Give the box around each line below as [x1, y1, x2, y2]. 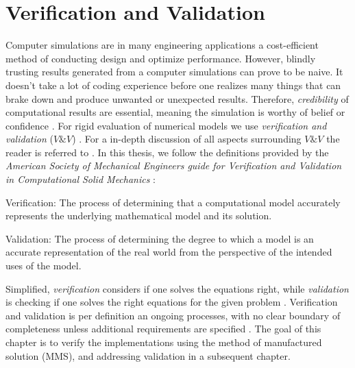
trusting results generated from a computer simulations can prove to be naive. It [5, 64, 343, 79]
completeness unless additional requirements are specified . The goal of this [5, 321, 321, 336]
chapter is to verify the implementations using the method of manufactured [5, 335, 322, 349]
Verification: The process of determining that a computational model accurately [5, 195, 341, 209]
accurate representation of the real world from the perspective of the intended [5, 245, 332, 259]
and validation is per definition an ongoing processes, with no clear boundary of [5, 308, 341, 322]
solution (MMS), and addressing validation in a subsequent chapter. [5, 348, 291, 363]
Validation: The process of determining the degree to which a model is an [5, 231, 314, 245]
